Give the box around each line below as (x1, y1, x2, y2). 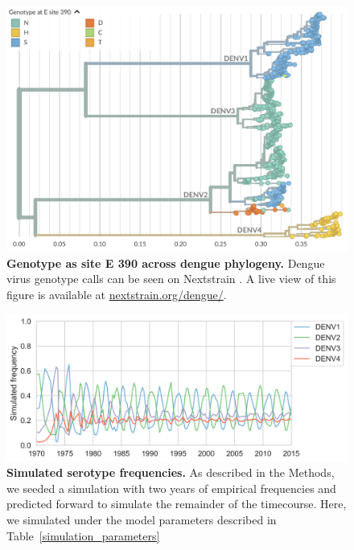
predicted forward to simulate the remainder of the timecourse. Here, (6, 495, 347, 512)
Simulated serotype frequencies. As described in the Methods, (6, 464, 335, 481)
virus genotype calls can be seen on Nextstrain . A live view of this (6, 270, 336, 287)
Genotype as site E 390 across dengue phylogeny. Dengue (6, 254, 325, 271)
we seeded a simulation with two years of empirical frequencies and (6, 479, 336, 496)
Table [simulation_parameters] (6, 527, 160, 544)
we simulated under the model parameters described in (6, 511, 277, 527)
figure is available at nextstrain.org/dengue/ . (6, 285, 227, 302)
